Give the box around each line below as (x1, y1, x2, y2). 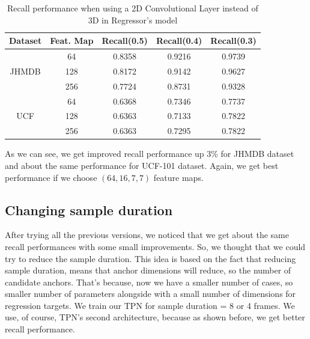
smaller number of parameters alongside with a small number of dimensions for (5, 287, 296, 300)
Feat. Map (50, 34, 94, 47)
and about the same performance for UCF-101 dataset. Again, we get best (5, 159, 279, 171)
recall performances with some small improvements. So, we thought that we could (5, 240, 306, 252)
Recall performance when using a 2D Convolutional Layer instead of (7, 2, 258, 14)
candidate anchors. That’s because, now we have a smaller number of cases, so (5, 275, 293, 288)
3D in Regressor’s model (88, 13, 178, 26)
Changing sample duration (5, 200, 173, 219)
